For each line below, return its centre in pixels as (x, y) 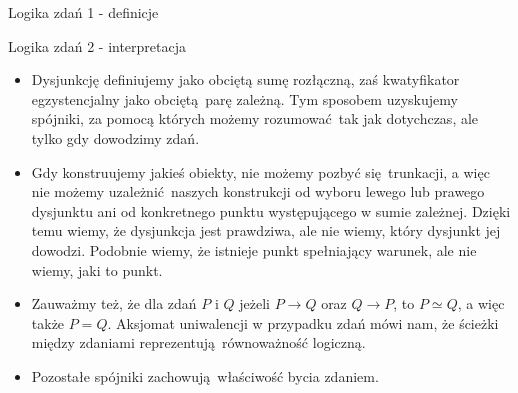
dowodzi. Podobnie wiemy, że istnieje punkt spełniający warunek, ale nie (254, 249)
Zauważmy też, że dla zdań (114, 303)
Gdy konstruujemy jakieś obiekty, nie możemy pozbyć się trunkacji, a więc (260, 171)
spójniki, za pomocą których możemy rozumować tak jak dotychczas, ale (255, 118)
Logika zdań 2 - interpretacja (97, 45)
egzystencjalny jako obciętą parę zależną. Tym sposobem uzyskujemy (244, 98)
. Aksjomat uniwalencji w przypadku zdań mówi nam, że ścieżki (303, 322)
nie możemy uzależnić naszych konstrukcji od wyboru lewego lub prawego (258, 191)
